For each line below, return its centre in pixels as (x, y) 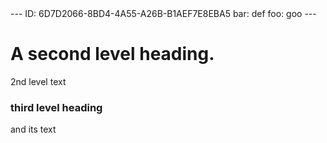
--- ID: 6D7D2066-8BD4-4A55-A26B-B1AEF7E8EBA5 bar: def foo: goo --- (163, 13)
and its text (33, 129)
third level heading (56, 107)
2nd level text (38, 81)
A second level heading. (112, 54)
